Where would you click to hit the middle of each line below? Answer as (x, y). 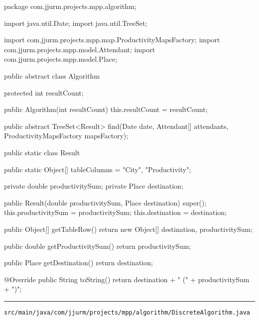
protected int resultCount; (44, 92)
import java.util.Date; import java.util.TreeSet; (76, 23)
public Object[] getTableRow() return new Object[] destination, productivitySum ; (129, 229)
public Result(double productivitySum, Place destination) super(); (105, 202)
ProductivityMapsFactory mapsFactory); (66, 136)
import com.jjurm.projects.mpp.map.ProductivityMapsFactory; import (112, 40)
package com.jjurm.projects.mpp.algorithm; (70, 6)
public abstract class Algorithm (52, 75)
